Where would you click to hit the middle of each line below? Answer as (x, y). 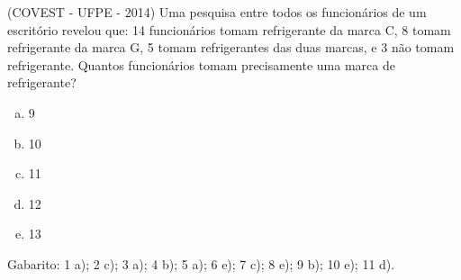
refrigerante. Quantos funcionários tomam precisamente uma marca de (201, 64)
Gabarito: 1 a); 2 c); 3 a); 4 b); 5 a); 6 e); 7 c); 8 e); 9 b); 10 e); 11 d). (201, 263)
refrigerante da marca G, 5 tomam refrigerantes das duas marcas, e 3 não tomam (231, 47)
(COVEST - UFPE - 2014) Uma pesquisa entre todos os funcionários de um (217, 12)
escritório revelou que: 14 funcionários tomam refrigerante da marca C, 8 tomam (229, 29)
